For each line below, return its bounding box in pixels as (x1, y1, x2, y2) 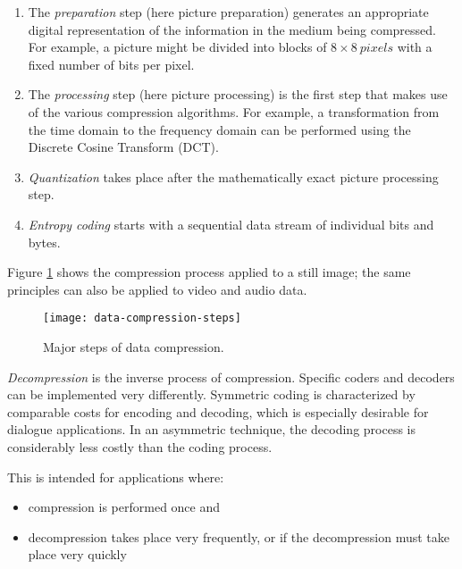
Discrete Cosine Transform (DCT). (28, 138, 219, 156)
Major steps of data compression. (43, 337, 224, 356)
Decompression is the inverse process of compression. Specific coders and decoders (7, 367, 455, 386)
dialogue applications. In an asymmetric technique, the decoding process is (7, 420, 416, 439)
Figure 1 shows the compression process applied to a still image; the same (7, 263, 411, 281)
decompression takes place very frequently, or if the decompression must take (28, 527, 449, 546)
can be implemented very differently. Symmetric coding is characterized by (7, 385, 416, 404)
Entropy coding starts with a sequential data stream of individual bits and (28, 214, 434, 233)
